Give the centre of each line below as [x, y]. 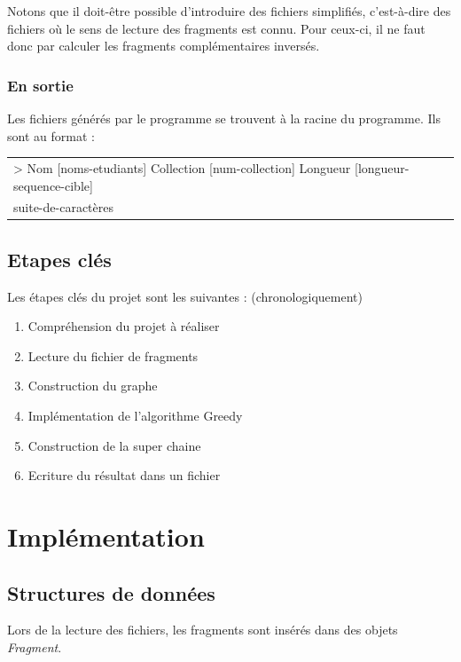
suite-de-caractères [63, 207]
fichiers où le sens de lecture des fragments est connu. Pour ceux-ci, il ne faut [216, 28]
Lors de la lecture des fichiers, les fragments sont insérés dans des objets [203, 630]
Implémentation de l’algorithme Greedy [135, 416]
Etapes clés [59, 259]
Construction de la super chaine [114, 445]
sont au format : [51, 135]
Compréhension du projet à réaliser [124, 326]
